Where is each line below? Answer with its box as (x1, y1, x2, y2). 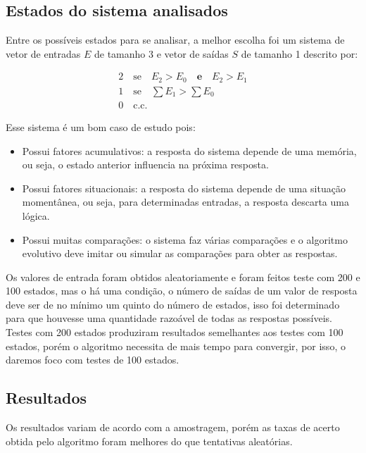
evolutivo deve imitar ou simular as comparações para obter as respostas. (22, 246, 338, 261)
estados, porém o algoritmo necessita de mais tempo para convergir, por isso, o (6, 338, 346, 353)
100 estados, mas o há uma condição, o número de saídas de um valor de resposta (6, 283, 358, 298)
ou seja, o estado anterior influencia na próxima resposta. (22, 157, 269, 172)
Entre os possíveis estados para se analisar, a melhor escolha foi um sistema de (6, 32, 345, 47)
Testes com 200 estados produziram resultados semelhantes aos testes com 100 (6, 325, 343, 340)
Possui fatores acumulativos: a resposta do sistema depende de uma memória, (22, 143, 357, 158)
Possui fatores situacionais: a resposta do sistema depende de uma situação (22, 180, 346, 195)
